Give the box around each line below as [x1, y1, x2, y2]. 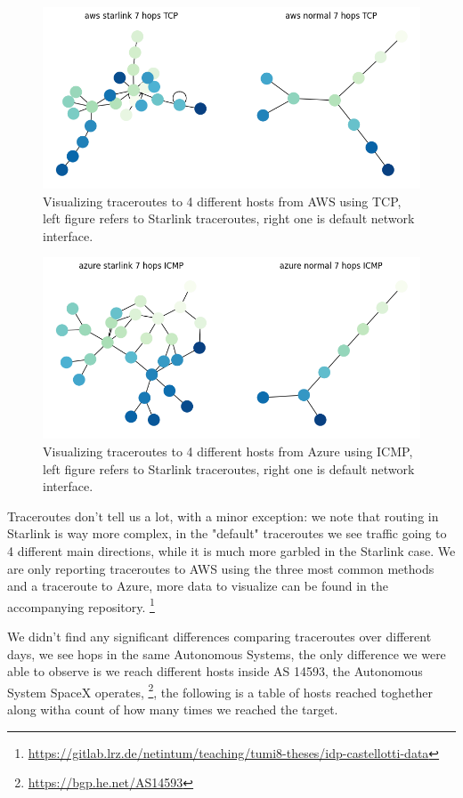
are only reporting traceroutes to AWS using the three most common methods [7, 559, 435, 577]
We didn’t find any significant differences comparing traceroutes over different [7, 626, 432, 645]
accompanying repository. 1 [7, 594, 155, 616]
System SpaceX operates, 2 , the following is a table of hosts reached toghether [7, 680, 434, 701]
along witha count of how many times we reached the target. [7, 699, 338, 718]
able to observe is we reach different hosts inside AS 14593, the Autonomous [7, 662, 423, 681]
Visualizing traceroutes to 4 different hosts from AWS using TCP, [43, 191, 402, 210]
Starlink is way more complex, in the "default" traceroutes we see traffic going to [7, 524, 447, 543]
